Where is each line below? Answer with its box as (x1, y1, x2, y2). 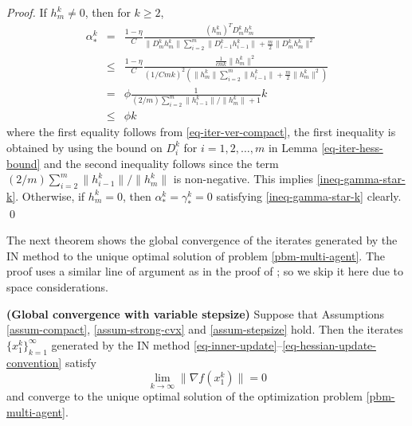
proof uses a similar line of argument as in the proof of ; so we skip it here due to (6, 263, 404, 279)
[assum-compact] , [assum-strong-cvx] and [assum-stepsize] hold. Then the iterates (6, 321, 403, 338)
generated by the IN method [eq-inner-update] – (51, 336, 283, 353)
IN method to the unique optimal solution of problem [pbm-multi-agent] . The (6, 247, 385, 264)
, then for (84, 4, 131, 20)
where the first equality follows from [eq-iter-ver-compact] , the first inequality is (6, 123, 396, 140)
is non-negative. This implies (173, 170, 314, 187)
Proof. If (6, 4, 47, 20)
